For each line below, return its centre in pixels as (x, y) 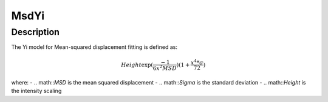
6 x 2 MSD (165, 68)
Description (36, 32)
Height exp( (137, 65)
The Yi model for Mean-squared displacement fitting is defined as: (94, 47)
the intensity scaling (36, 91)
